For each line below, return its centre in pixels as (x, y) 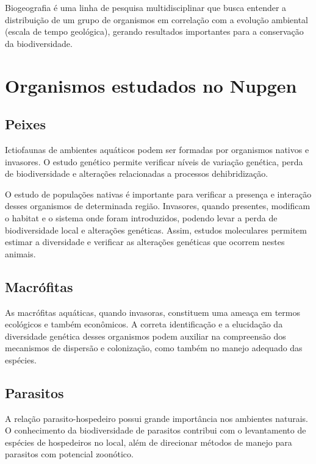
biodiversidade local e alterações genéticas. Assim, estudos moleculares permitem (156, 230)
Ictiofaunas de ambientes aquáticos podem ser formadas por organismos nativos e (157, 149)
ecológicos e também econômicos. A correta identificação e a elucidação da (144, 324)
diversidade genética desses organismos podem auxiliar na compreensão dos (145, 336)
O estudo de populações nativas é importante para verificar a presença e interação (158, 194)
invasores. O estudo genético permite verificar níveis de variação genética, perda (154, 161)
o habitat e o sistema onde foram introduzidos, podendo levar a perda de (141, 217)
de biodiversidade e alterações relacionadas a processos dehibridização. (137, 173)
